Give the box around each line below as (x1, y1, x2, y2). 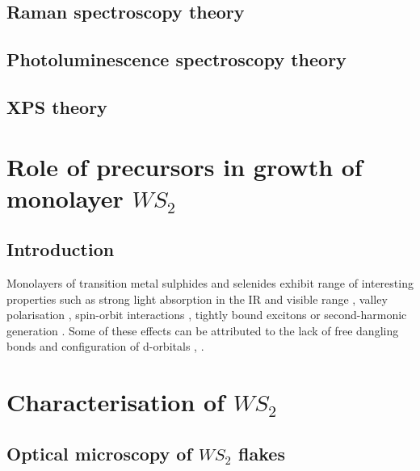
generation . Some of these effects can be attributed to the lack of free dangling (6, 322, 399, 339)
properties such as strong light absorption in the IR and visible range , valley (6, 290, 388, 307)
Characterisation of (6, 385, 225, 418)
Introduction (6, 237, 115, 262)
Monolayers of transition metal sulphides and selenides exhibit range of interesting (6, 275, 414, 292)
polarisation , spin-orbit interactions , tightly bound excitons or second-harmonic (6, 306, 407, 323)
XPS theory (6, 94, 107, 119)
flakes (238, 440, 285, 465)
